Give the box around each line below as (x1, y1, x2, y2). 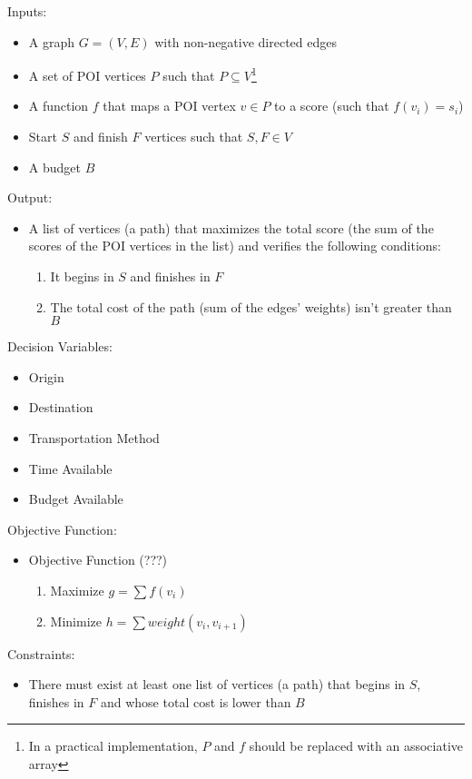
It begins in (50, 267, 114, 285)
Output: (7, 188, 53, 207)
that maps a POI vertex (103, 96, 236, 115)
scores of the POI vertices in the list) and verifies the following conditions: (28, 236, 441, 255)
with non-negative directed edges (154, 32, 338, 51)
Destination (28, 398, 93, 417)
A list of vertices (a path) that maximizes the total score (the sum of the (28, 218, 434, 237)
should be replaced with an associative (249, 736, 464, 755)
